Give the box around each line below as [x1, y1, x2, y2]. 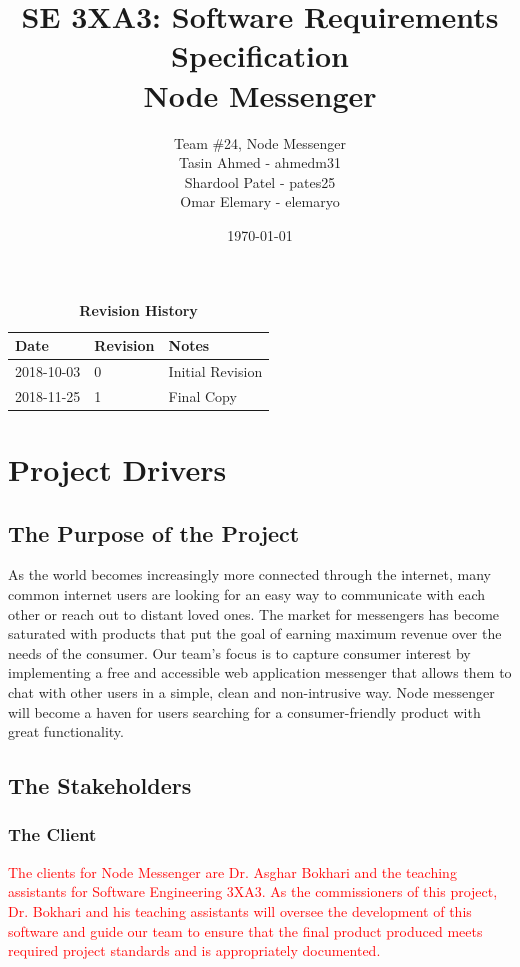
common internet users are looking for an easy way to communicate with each [8, 584, 486, 605]
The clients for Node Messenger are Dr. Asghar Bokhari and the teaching [8, 861, 457, 882]
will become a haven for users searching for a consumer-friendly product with [8, 701, 481, 722]
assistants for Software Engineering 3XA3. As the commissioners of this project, [8, 881, 498, 902]
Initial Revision [168, 360, 263, 381]
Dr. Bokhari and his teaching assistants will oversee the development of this [8, 900, 472, 921]
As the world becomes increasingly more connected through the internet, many [8, 564, 492, 585]
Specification [171, 35, 349, 76]
